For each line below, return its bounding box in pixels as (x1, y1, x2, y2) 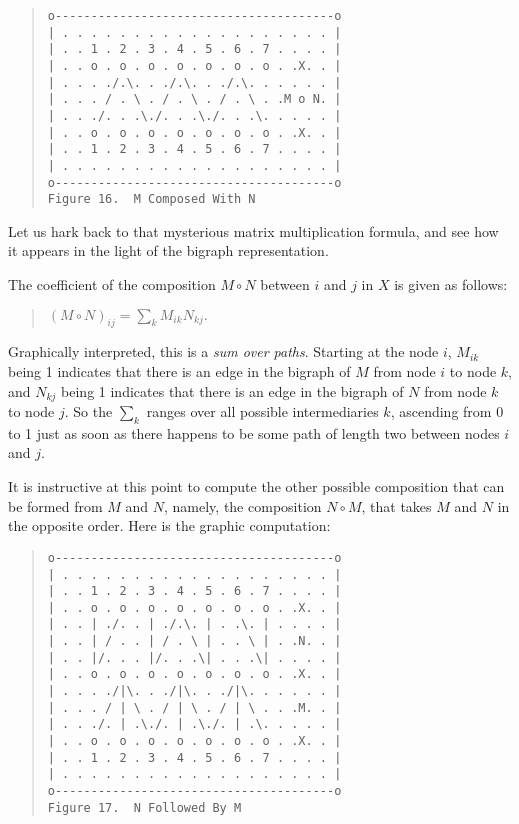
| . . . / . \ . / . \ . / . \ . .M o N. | (47, 92, 342, 107)
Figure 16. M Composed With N (47, 192, 256, 207)
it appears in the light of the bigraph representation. (8, 240, 329, 261)
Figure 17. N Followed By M (47, 800, 242, 815)
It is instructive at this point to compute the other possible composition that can (8, 476, 505, 497)
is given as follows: (394, 274, 508, 295)
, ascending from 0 (390, 401, 504, 422)
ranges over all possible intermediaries (146, 401, 379, 422)
